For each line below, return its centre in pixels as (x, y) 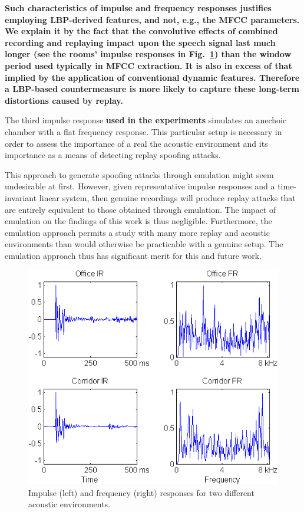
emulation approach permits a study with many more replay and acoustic (137, 232)
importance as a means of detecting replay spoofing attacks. (113, 155)
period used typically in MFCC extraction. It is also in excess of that (148, 65)
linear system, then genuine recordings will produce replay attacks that (167, 197)
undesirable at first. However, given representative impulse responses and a (140, 186)
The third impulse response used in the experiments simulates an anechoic (146, 120)
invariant (21, 197)
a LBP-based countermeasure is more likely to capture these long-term (152, 89)
